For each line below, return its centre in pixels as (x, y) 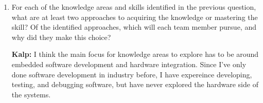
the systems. (31, 94)
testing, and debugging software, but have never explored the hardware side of (135, 84)
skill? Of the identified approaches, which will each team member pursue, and (134, 27)
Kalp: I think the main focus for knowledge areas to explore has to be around (135, 54)
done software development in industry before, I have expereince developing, (132, 74)
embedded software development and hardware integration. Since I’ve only (129, 64)
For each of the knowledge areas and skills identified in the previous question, (134, 7)
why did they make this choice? (61, 37)
